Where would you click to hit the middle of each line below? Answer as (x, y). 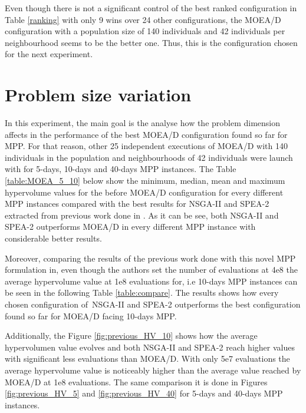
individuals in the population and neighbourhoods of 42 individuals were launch (149, 157)
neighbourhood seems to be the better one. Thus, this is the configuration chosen (151, 42)
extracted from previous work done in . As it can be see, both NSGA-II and (142, 215)
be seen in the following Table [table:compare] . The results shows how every (142, 293)
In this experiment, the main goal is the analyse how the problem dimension (143, 123)
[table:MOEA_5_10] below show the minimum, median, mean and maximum (145, 181)
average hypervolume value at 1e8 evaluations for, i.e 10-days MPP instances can (151, 281)
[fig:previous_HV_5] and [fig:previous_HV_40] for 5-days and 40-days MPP (144, 393)
